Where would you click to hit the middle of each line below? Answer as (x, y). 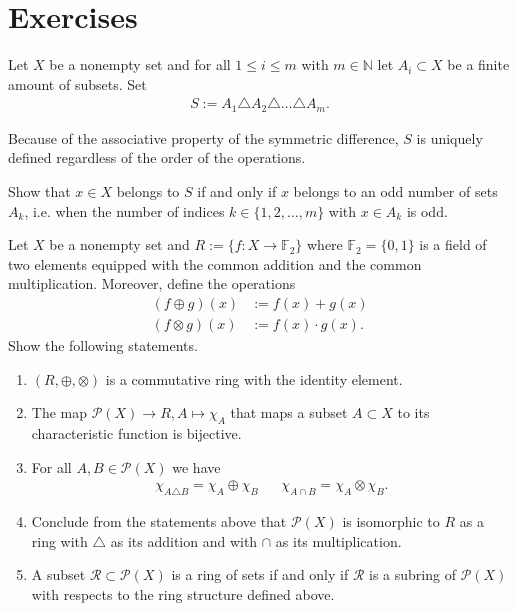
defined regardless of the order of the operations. (157, 157)
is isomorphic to (391, 521)
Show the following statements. (103, 345)
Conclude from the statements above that (159, 521)
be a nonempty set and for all (140, 64)
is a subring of (412, 574)
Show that (39, 190)
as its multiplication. (338, 540)
